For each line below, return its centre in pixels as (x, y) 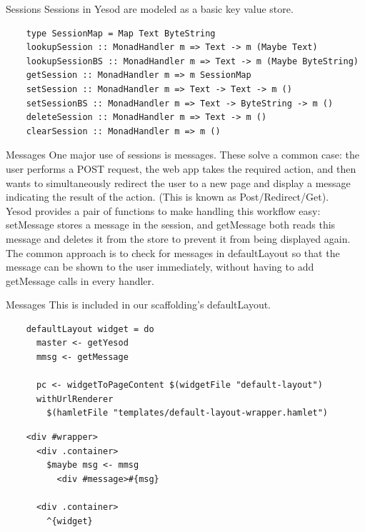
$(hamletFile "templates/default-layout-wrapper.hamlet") (187, 413)
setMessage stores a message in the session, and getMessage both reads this (171, 225)
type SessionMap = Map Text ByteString (121, 33)
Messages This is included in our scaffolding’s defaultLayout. (139, 305)
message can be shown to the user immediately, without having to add (160, 267)
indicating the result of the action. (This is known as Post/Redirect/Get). (167, 197)
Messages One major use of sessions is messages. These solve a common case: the (182, 155)
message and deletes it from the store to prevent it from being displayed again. (178, 238)
